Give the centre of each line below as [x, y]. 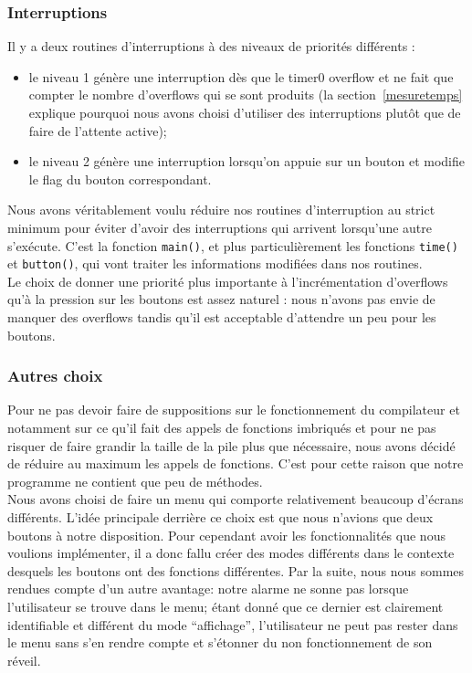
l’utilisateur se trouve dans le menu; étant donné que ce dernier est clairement [226, 606]
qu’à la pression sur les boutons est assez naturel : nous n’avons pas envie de [221, 299]
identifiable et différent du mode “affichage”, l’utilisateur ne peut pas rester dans [233, 624]
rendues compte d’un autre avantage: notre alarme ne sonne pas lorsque [208, 589]
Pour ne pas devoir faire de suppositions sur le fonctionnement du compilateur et [234, 410]
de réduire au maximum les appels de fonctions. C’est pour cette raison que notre [236, 463]
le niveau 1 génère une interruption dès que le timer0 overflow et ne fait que [241, 76]
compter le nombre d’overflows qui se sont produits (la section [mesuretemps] [246, 95]
